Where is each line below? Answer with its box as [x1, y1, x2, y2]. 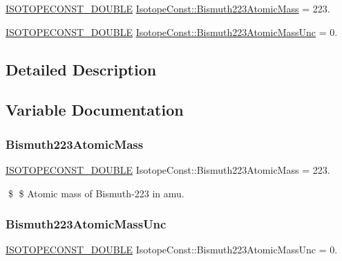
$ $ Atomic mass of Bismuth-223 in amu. [8, 186, 184, 200]
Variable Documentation [6, 99, 184, 120]
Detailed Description [6, 58, 157, 80]
